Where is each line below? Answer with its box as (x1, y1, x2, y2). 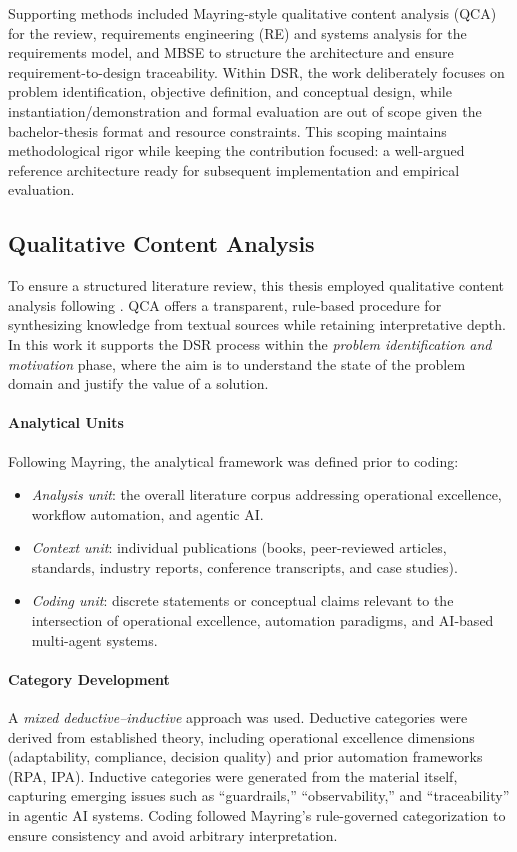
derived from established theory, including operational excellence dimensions (8, 726, 475, 747)
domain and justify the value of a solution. (8, 373, 269, 394)
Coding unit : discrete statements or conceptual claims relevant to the (31, 590, 454, 611)
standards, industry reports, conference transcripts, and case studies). (31, 556, 458, 577)
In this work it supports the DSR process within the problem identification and (8, 333, 492, 354)
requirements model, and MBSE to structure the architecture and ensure (8, 42, 454, 63)
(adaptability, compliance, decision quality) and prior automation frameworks (8, 746, 483, 767)
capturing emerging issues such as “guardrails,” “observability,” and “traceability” (8, 785, 510, 806)
